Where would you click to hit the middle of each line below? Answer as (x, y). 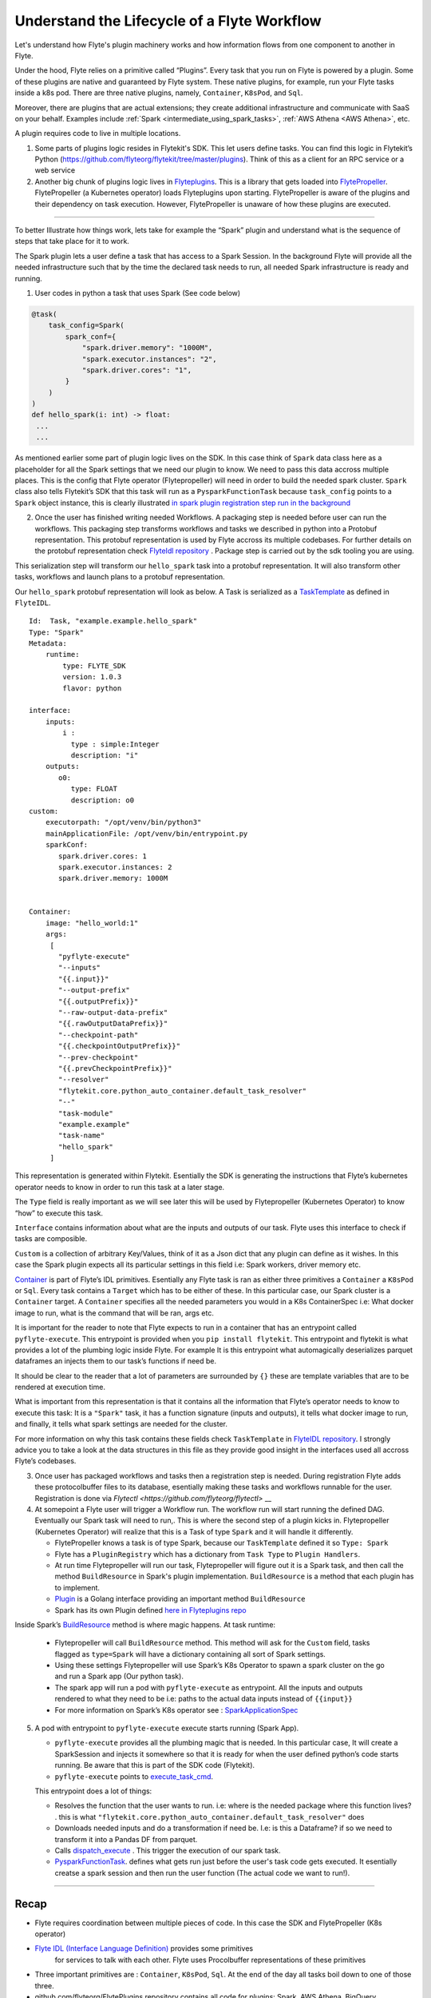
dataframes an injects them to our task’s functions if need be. (116, 1361)
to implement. (77, 1587)
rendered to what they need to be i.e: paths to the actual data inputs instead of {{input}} (204, 1699)
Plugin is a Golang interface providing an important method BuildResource (180, 1599)
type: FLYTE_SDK (94, 666)
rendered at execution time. (60, 1387)
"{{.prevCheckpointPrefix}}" (115, 1068)
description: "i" (105, 755)
